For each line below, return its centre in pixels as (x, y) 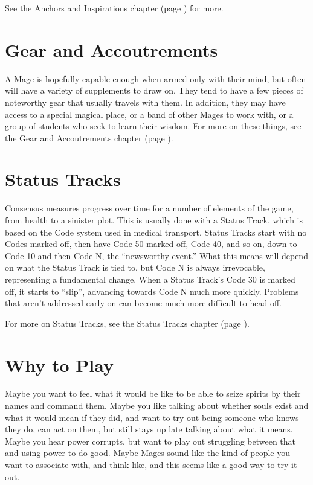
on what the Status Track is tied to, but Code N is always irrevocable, (135, 267)
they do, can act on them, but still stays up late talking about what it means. (149, 429)
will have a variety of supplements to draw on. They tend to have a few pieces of (154, 90)
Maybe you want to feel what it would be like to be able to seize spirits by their (153, 393)
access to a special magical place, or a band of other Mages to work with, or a (149, 114)
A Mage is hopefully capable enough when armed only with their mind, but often (156, 78)
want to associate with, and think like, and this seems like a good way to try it (151, 465)
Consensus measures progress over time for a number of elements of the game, (149, 208)
